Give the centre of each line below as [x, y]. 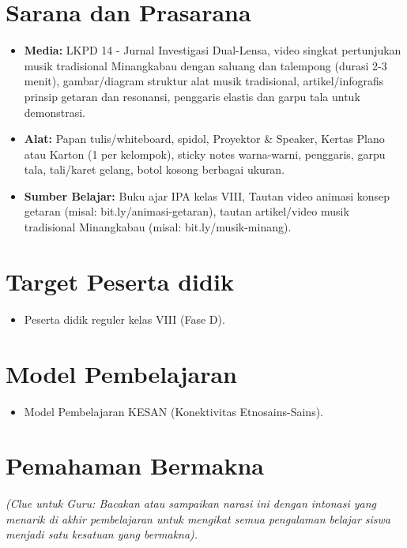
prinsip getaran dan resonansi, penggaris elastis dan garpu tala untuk [192, 96]
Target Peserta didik [120, 281]
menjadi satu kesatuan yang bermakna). [102, 534]
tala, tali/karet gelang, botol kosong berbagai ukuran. [155, 169]
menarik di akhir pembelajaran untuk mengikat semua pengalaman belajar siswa [198, 518]
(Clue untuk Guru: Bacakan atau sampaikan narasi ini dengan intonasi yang [191, 503]
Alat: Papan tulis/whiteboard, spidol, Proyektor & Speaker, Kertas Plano [204, 139]
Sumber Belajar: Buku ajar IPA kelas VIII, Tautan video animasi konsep [207, 195]
